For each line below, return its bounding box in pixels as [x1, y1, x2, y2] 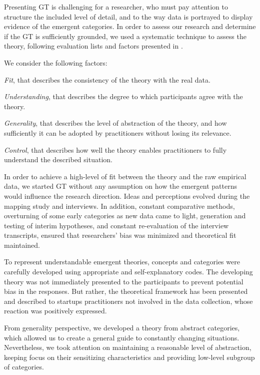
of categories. [4, 361, 44, 372]
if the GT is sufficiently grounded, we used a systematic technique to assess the [4, 31, 246, 41]
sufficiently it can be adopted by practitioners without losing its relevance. [4, 127, 231, 138]
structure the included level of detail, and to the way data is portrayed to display [4, 11, 253, 22]
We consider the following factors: [4, 57, 107, 68]
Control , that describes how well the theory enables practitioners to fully [4, 144, 227, 155]
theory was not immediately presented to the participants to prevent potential [4, 276, 243, 286]
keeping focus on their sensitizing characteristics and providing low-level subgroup [4, 351, 255, 362]
